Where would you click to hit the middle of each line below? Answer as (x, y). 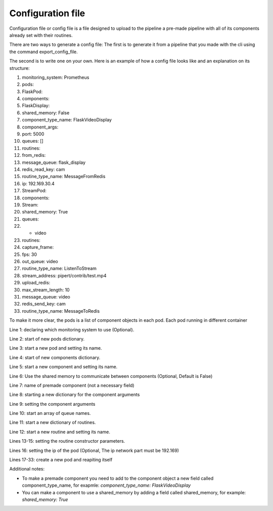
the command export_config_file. (43, 52)
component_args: (40, 127)
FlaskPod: (32, 92)
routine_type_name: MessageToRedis (61, 311)
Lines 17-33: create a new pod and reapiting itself (61, 460)
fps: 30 (30, 254)
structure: (19, 68)
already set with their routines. (41, 35)
